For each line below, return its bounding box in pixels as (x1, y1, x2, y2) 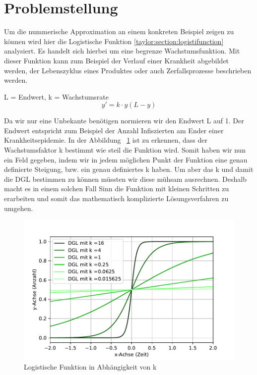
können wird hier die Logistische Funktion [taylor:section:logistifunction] (4, 36, 224, 46)
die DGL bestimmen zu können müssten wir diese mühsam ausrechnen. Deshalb (4, 173, 247, 184)
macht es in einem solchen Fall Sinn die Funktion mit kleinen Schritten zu (4, 183, 229, 194)
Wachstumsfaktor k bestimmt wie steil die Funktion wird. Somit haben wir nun (4, 145, 246, 155)
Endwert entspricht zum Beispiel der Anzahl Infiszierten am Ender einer (4, 125, 224, 135)
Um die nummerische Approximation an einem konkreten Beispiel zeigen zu (4, 26, 234, 37)
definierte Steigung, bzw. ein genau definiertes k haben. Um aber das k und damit (4, 164, 254, 174)
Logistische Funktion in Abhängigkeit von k (24, 362, 157, 372)
